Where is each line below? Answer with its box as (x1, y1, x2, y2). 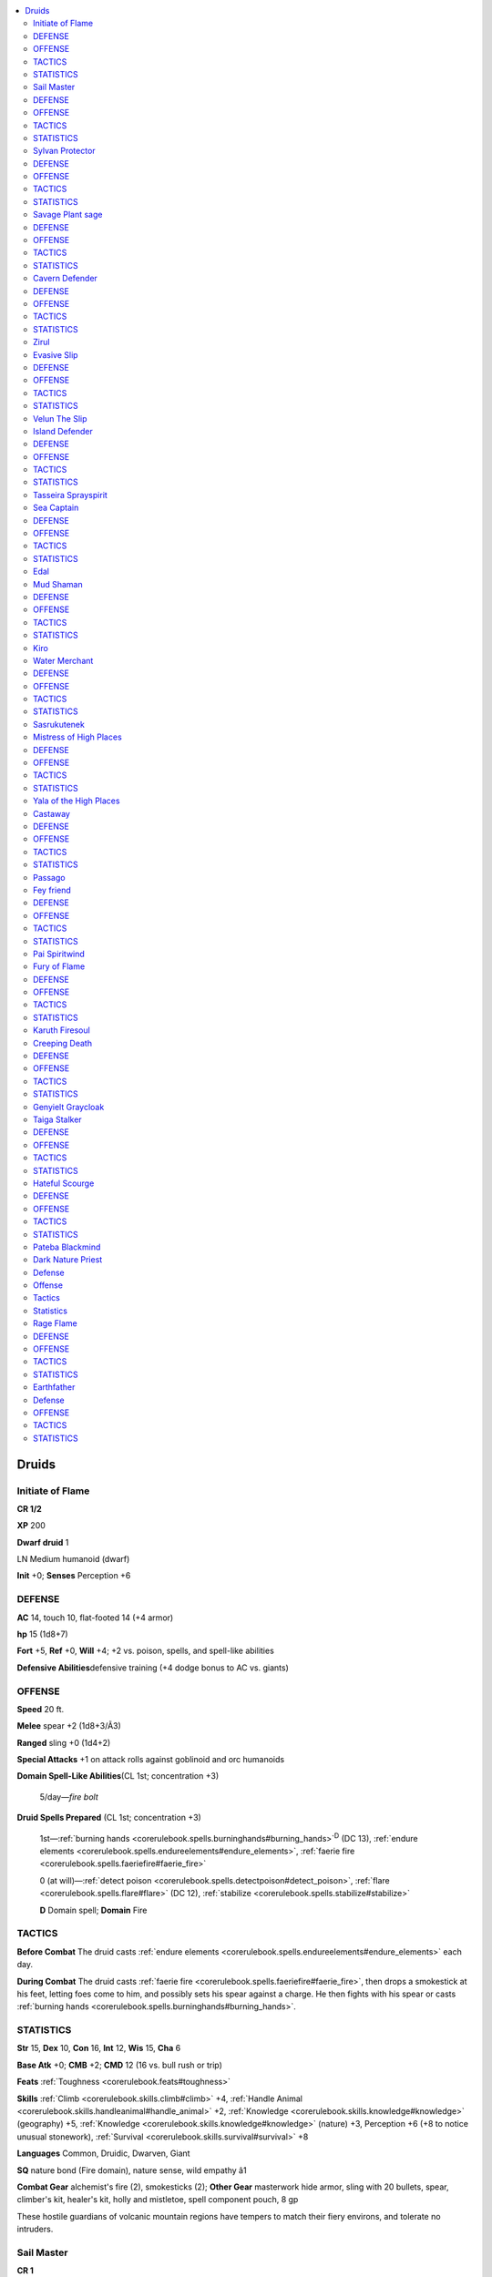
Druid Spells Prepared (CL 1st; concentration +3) (16, 1812, 202, 1823)
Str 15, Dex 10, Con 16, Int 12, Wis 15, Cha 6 (16, 2043, 181, 2054)
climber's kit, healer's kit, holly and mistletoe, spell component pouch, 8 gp (16, 2194, 299, 2205)
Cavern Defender (33, 273, 97, 284)
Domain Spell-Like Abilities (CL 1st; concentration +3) (16, 1771, 220, 1782)
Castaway (33, 808, 70, 819)
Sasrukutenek (33, 719, 86, 730)
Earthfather (33, 1382, 76, 1393)
